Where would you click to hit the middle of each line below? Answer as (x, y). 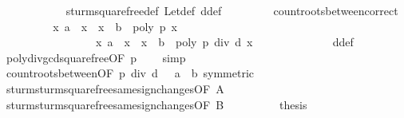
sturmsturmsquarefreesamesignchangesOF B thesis (156, 104)
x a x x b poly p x (115, 26)
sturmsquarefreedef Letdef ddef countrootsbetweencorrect (232, 10)
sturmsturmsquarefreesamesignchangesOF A (115, 88)
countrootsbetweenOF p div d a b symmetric (130, 73)
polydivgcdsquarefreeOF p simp (96, 57)
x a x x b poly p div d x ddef (224, 42)
